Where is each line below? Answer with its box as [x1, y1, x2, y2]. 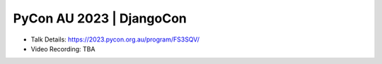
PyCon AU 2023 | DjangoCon [13, 11, 187, 26]
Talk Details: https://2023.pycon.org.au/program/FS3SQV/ [30, 35, 200, 44]
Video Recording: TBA [30, 44, 95, 53]
